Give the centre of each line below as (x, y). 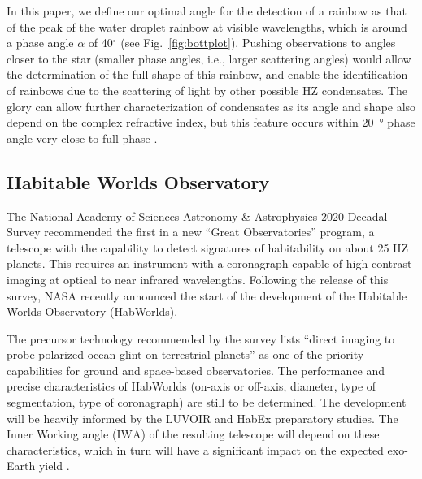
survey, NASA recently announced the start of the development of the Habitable (207, 295)
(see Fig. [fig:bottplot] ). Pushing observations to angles (258, 43)
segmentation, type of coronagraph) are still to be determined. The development (207, 402)
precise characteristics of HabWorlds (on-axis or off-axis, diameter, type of (191, 386)
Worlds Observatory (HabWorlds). (92, 311)
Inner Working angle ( (62, 434)
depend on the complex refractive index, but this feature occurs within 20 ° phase (211, 122)
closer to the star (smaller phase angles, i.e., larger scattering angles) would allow (209, 58)
